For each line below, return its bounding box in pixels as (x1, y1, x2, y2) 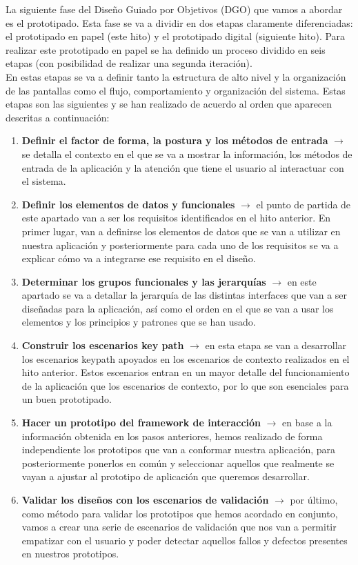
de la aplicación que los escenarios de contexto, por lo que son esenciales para (21, 378, 349, 393)
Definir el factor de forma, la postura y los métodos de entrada (21, 133, 328, 148)
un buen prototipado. (21, 392, 112, 406)
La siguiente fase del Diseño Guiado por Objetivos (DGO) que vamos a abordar (6, 2, 343, 16)
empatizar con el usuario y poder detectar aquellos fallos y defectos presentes (21, 533, 348, 547)
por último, (290, 493, 338, 506)
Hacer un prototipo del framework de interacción (21, 415, 261, 430)
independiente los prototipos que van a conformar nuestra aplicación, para (21, 442, 336, 457)
